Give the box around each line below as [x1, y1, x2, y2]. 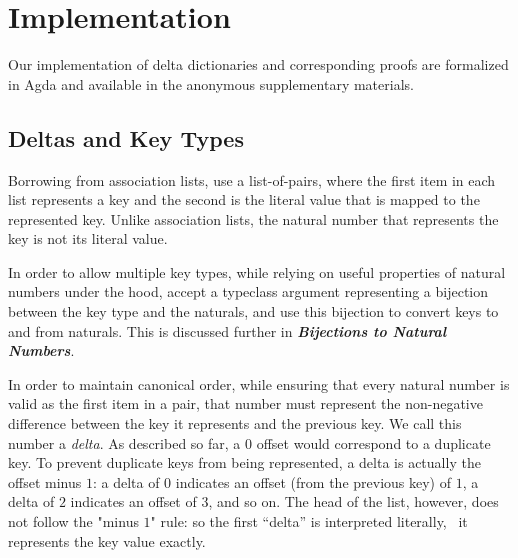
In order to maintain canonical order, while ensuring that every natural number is [8, 373, 510, 394]
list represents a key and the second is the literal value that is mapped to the [8, 189, 480, 210]
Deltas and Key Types [8, 122, 244, 153]
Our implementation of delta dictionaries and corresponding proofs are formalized [8, 54, 509, 75]
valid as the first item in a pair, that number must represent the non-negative [8, 393, 483, 414]
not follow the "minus [8, 511, 139, 532]
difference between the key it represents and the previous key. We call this [8, 413, 462, 434]
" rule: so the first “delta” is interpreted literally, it [150, 511, 468, 532]
